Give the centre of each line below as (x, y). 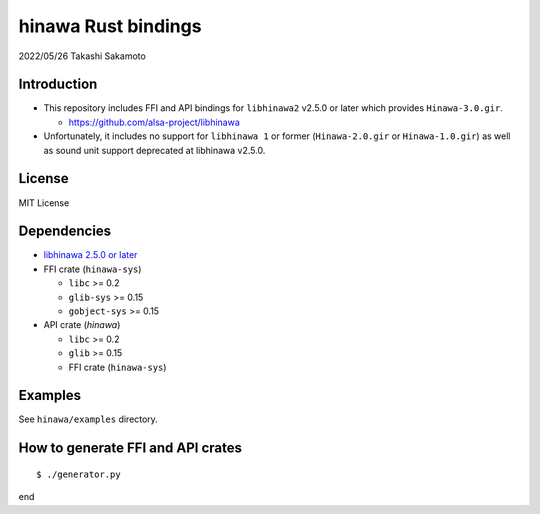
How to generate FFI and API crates (130, 448)
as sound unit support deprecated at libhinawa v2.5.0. (154, 150)
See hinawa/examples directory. (88, 419)
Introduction (58, 84)
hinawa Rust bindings (110, 26)
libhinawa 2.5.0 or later (90, 255)
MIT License (44, 202)
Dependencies (65, 231)
